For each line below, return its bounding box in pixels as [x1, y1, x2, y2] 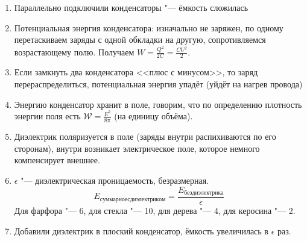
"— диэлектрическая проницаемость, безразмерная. [21, 174, 209, 186]
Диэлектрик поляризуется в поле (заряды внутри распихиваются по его [14, 130, 276, 143]
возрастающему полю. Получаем [14, 45, 135, 58]
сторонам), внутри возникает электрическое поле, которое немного [14, 142, 260, 154]
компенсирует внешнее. [14, 154, 100, 166]
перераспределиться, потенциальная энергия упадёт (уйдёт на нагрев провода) [14, 78, 303, 90]
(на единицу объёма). [114, 110, 193, 122]
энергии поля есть [14, 110, 81, 122]
